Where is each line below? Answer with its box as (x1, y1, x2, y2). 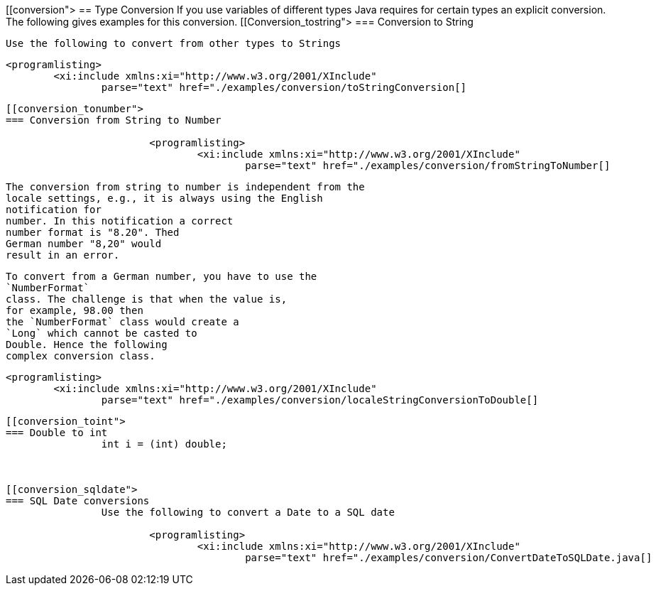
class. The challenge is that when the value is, (6, 293, 288, 305)
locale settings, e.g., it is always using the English (6, 193, 323, 204)
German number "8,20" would (6, 238, 162, 249)
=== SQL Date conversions (6, 495, 150, 506)
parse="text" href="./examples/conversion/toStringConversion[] (101, 82, 467, 93)
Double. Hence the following (6, 339, 168, 350)
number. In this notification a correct (6, 215, 234, 227)
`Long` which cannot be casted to (6, 327, 197, 339)
